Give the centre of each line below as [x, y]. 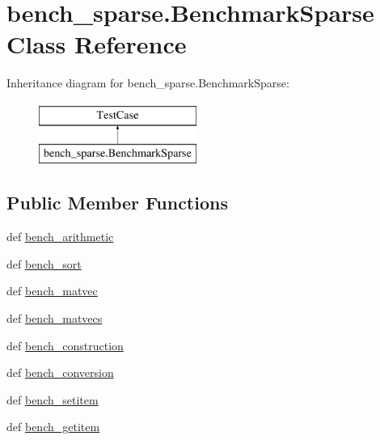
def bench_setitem [53, 399]
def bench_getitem [53, 427]
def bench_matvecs [55, 318]
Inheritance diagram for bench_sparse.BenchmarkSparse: [148, 83]
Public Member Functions [117, 203]
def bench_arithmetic [60, 237]
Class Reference [97, 44]
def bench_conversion [60, 372]
